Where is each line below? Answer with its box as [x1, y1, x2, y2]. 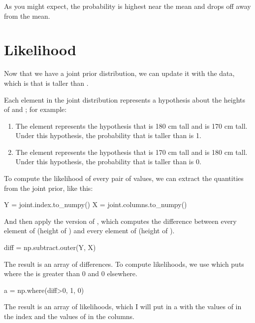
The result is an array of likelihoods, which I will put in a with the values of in [4, 301, 242, 312]
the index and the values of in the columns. [4, 311, 134, 321]
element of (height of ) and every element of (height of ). [4, 225, 175, 236]
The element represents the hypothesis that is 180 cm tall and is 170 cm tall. [15, 120, 248, 131]
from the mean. [4, 10, 50, 21]
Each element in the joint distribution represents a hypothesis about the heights [4, 94, 246, 105]
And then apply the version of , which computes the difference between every [4, 215, 237, 226]
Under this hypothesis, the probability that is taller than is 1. [15, 130, 201, 141]
